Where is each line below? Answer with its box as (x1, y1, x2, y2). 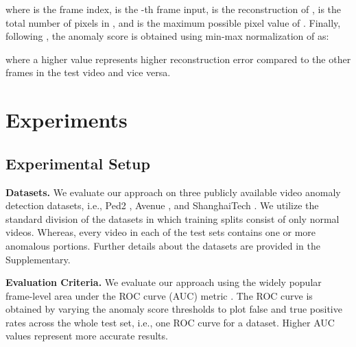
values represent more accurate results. (5, 328, 168, 343)
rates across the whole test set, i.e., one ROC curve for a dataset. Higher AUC (5, 315, 335, 329)
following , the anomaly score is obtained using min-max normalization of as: (5, 29, 329, 43)
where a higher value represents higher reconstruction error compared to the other (5, 51, 351, 66)
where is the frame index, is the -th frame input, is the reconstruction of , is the (5, 2, 342, 16)
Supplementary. (5, 252, 71, 266)
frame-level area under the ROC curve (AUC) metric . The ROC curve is (5, 288, 313, 302)
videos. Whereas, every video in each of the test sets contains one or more (5, 225, 316, 239)
